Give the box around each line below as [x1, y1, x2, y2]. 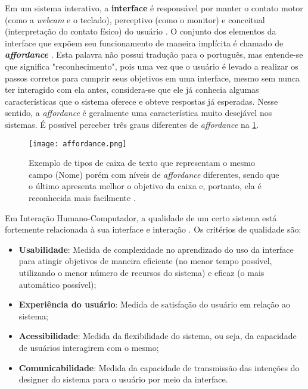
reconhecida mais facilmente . [29, 191, 136, 203]
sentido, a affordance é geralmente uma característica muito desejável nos [5, 106, 272, 119]
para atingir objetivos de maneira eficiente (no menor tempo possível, [18, 255, 272, 267]
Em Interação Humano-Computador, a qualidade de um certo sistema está [5, 211, 277, 224]
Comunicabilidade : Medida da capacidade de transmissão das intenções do [18, 361, 300, 374]
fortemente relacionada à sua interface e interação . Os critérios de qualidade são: [5, 223, 301, 236]
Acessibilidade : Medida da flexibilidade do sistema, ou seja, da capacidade [18, 330, 297, 342]
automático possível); [18, 278, 97, 290]
